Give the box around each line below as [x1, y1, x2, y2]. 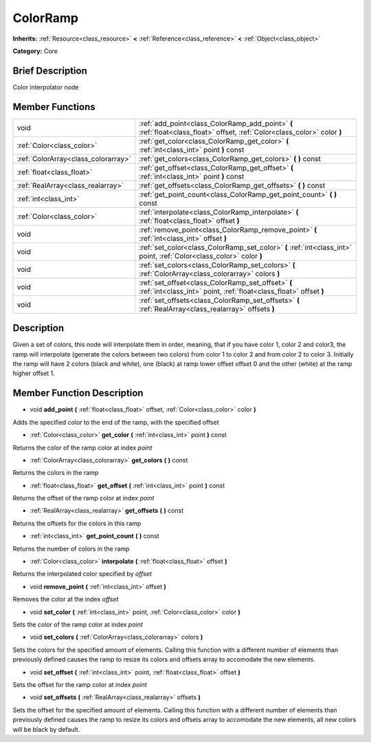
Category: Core [12, 47, 58, 55]
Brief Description [12, 65, 87, 76]
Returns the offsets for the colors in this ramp [12, 519, 142, 527]
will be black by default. [12, 725, 80, 733]
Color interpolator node [12, 83, 79, 91]
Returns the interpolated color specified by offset [12, 570, 153, 578]
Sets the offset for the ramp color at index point [12, 680, 147, 688]
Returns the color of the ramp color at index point [12, 443, 153, 452]
